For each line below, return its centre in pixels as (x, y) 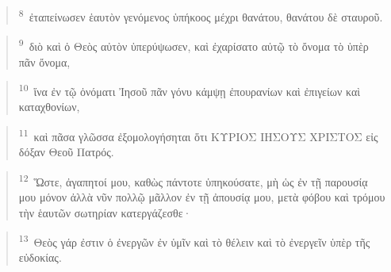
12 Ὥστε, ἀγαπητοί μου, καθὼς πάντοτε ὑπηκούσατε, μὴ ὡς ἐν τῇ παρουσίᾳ (193, 180)
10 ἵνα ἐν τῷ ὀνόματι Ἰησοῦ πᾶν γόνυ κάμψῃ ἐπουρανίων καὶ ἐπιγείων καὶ (189, 90)
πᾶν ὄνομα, (44, 61)
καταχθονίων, (49, 107)
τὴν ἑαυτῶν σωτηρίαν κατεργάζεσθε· (105, 212)
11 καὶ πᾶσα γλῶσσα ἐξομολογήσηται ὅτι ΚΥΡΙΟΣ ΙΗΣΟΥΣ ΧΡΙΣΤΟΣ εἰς (198, 135)
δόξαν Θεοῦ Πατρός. (66, 152)
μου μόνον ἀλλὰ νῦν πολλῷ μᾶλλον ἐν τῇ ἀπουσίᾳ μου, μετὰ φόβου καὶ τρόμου (202, 197)
